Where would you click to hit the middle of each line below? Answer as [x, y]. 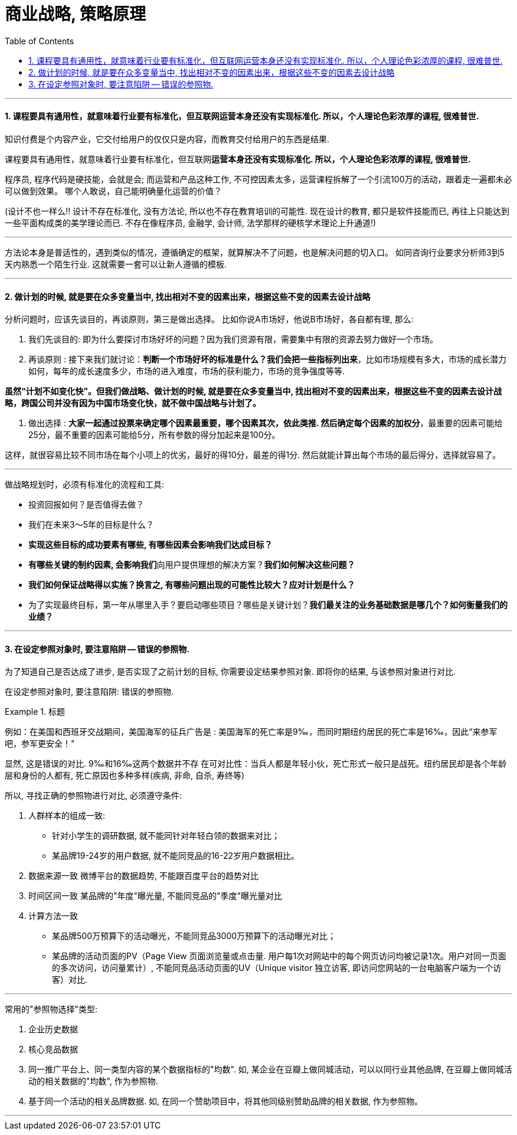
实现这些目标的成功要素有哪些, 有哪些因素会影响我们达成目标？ [150, 545]
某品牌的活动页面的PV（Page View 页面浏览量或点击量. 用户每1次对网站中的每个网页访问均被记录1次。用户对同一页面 [279, 956]
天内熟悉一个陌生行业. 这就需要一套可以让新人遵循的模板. [116, 264]
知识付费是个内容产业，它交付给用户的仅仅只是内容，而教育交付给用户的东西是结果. [167, 139]
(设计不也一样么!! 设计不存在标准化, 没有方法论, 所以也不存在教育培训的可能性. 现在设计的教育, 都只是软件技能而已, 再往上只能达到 [257, 211]
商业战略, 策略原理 [76, 14]
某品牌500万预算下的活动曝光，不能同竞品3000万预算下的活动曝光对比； [194, 936]
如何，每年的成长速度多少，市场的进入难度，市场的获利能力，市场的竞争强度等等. [187, 371]
